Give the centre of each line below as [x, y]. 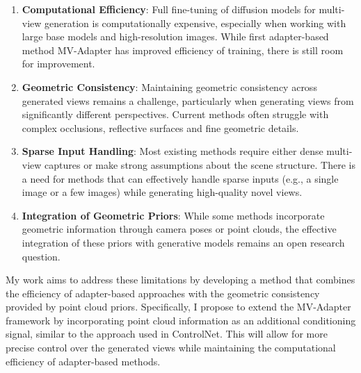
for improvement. [58, 64]
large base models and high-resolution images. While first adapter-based [175, 36]
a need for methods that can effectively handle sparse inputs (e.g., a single [180, 178]
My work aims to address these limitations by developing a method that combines [180, 280]
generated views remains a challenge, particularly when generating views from [188, 100]
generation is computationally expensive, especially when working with [195, 23]
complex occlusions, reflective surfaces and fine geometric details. [160, 127]
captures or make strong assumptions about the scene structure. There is [200, 164]
